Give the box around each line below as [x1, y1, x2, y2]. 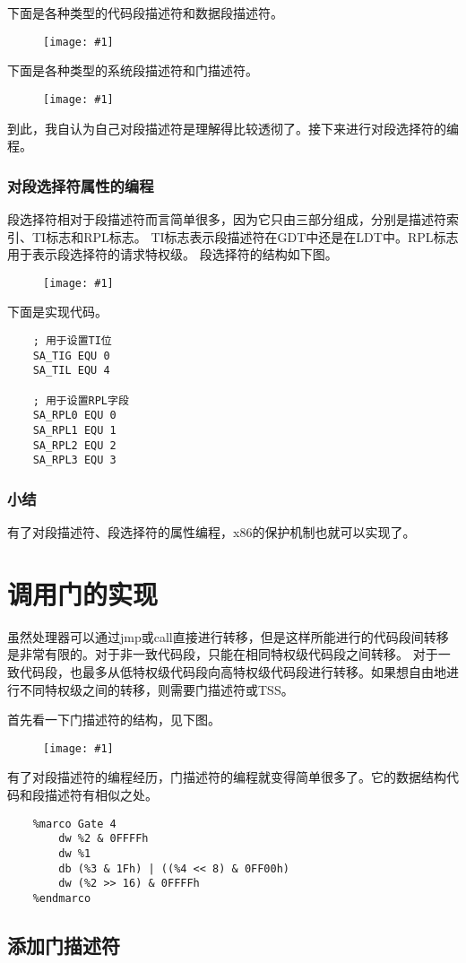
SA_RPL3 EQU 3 [32, 454, 116, 467]
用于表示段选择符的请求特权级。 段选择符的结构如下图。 [7, 245, 338, 264]
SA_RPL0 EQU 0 [32, 409, 116, 422]
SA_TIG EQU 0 [32, 349, 110, 362]
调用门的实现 [7, 575, 159, 612]
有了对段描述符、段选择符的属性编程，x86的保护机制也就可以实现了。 [7, 523, 416, 542]
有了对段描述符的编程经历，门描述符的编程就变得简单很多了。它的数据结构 [7, 768, 446, 786]
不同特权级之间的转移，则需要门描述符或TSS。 [19, 680, 294, 698]
